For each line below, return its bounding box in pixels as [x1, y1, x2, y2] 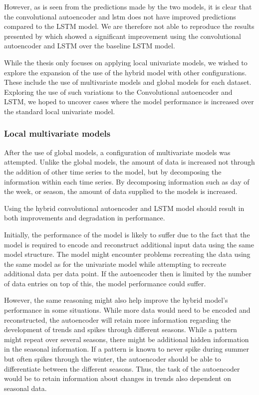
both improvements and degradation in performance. [4, 212, 165, 223]
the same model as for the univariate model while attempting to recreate [4, 258, 227, 269]
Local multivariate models [4, 127, 111, 140]
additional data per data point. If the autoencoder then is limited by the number [4, 268, 252, 279]
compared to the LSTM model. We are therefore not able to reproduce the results [4, 21, 255, 31]
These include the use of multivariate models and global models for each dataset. [4, 77, 252, 87]
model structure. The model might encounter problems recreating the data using [4, 249, 251, 259]
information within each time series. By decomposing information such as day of [4, 176, 250, 187]
